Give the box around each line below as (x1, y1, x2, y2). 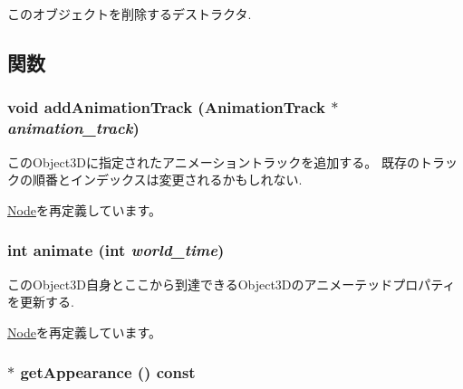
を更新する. (7, 292, 74, 311)
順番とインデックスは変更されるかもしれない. (32, 170, 303, 189)
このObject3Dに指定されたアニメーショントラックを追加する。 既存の (7, 152, 420, 171)
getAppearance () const (20, 361, 196, 384)
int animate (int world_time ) (7, 239, 225, 261)
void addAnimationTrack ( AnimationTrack (7, 96, 325, 119)
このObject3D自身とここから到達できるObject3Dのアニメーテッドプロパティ (7, 274, 456, 293)
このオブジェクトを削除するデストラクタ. (7, 5, 252, 23)
